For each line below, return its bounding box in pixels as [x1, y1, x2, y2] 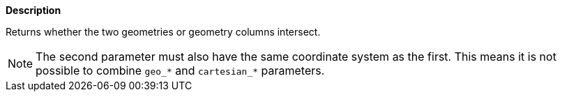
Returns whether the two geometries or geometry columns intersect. [6, 26, 321, 38]
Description [6, 4, 61, 16]
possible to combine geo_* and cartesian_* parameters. [36, 64, 325, 77]
